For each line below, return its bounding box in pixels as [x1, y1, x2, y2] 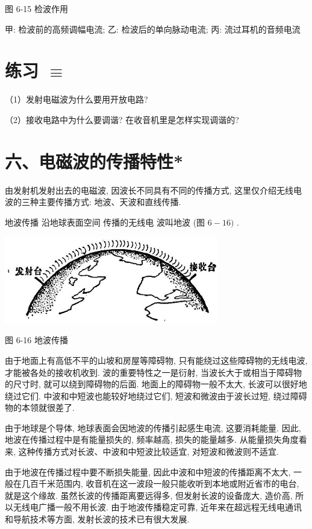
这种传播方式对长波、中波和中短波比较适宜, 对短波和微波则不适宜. [18, 445, 279, 458]
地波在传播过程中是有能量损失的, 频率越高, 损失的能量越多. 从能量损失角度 [5, 433, 299, 446]
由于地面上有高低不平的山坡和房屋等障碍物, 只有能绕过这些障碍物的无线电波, [5, 353, 308, 366]
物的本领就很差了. [5, 401, 75, 414]
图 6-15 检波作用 [5, 2, 68, 14]
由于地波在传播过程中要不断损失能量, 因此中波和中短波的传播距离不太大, [5, 465, 291, 478]
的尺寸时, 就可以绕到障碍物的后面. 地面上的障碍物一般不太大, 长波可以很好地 [5, 378, 307, 390]
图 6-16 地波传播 [5, 334, 68, 346]
